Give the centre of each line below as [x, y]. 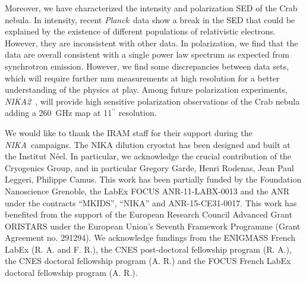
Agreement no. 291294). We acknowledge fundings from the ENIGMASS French [150, 238]
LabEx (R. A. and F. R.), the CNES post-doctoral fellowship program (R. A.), [148, 249]
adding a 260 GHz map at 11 [59, 113]
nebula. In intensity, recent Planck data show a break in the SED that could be [150, 19]
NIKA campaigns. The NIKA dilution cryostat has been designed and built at [148, 144]
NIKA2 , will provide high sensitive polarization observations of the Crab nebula [152, 101]
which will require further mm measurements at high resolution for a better [142, 78]
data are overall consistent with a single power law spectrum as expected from [147, 54]
